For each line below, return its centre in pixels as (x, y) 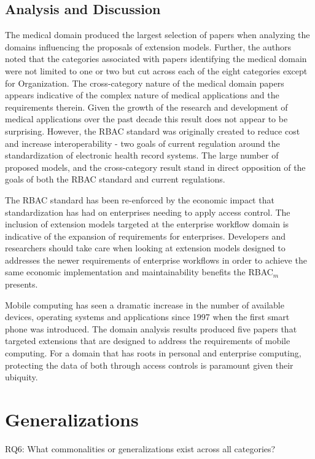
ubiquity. (21, 377)
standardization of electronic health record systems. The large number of (142, 155)
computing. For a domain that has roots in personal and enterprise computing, (153, 353)
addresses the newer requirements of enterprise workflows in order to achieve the (156, 260)
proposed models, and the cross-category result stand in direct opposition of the (155, 167)
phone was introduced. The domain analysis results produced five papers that (151, 328)
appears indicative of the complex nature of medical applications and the (142, 95)
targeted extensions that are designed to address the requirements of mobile (148, 341)
